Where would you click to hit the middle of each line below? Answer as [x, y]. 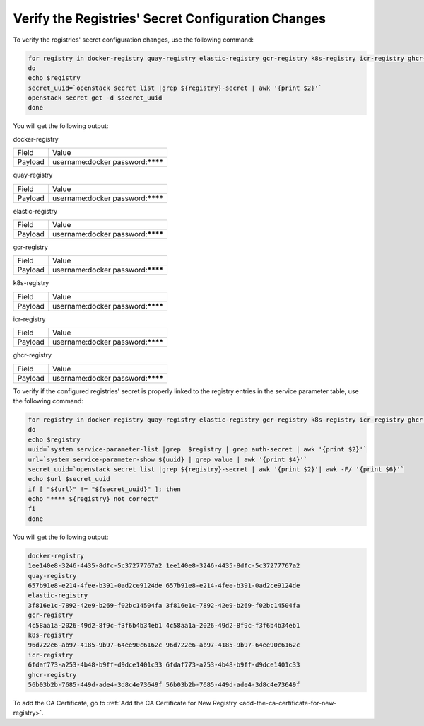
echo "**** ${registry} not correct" [93, 499]
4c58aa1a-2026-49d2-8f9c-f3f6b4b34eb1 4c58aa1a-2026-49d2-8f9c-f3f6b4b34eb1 [164, 625]
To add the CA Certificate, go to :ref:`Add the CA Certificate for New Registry [125, 703]
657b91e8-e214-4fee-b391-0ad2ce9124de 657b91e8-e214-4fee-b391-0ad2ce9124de [164, 586]
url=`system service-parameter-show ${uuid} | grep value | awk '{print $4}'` [167, 459]
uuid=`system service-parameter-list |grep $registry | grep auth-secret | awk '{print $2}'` [198, 450]
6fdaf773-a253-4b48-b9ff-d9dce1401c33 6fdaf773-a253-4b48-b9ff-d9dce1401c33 [164, 665]
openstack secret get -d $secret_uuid [95, 98]
